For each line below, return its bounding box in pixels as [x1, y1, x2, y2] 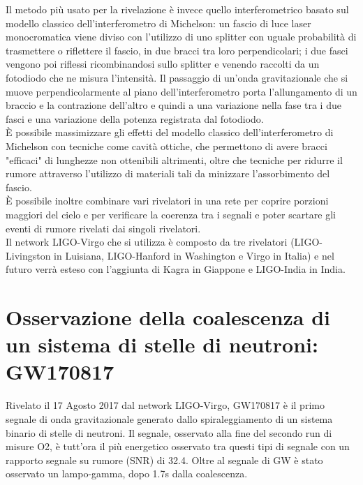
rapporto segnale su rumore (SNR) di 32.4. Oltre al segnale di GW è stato [6, 452, 323, 467]
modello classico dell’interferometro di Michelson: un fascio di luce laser [6, 15, 311, 30]
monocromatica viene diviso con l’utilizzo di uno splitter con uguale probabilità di [6, 29, 357, 44]
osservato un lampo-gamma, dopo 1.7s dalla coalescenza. [6, 466, 248, 481]
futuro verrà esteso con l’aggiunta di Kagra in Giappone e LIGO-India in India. [6, 262, 346, 276]
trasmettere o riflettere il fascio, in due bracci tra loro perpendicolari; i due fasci [6, 43, 348, 57]
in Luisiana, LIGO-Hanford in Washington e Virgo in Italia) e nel [54, 248, 334, 262]
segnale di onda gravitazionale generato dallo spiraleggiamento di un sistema [6, 411, 333, 426]
